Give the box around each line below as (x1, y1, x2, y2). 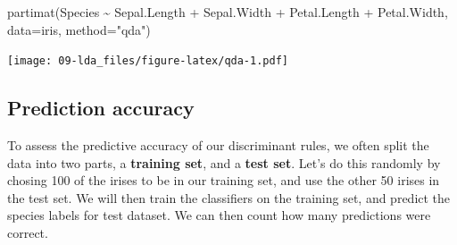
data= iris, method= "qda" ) (7, 20, 151, 38)
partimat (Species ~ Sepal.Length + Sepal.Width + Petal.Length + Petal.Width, (7, 3, 448, 21)
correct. (7, 224, 48, 242)
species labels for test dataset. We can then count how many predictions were (7, 206, 431, 224)
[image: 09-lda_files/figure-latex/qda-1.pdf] (7, 55, 288, 68)
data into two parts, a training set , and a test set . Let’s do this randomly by (7, 153, 441, 172)
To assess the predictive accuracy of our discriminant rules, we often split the (7, 136, 429, 155)
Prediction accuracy (7, 94, 195, 122)
